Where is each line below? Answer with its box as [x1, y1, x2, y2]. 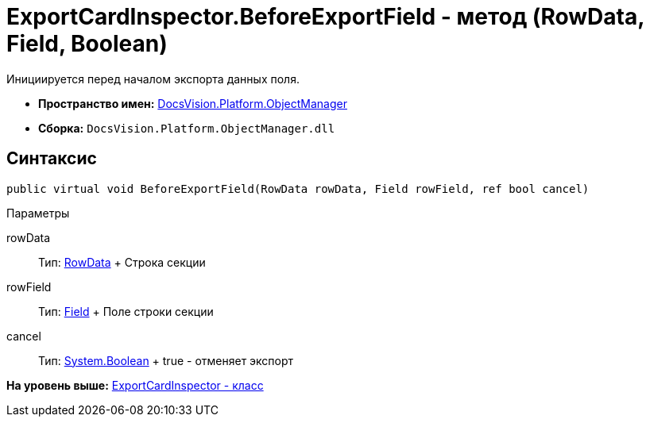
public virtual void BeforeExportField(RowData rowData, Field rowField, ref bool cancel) [6, 182, 590, 195]
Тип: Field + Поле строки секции [38, 304, 214, 318]
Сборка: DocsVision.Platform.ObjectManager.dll [38, 121, 335, 135]
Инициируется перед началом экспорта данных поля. [6, 71, 300, 86]
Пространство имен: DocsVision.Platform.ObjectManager [38, 96, 347, 110]
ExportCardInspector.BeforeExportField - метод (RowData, [6, 3, 644, 30]
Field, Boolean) [6, 30, 168, 57]
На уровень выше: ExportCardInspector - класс [6, 378, 264, 392]
